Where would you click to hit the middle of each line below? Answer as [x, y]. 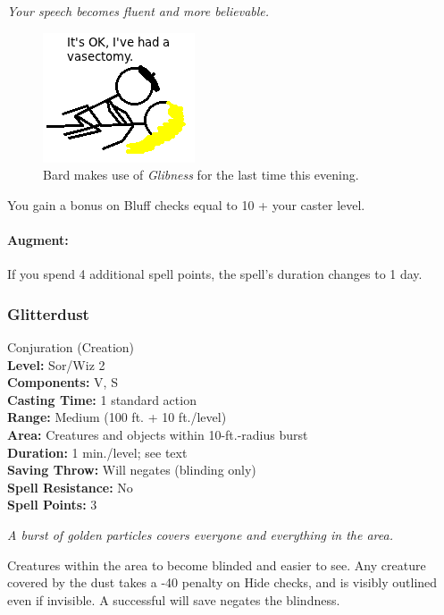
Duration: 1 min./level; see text [97, 452]
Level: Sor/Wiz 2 [56, 364]
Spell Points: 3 [52, 505]
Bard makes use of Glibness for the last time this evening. [201, 175]
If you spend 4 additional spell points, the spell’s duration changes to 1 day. [215, 274]
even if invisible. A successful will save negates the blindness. [174, 599]
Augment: [38, 239]
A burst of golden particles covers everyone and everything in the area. [200, 534]
